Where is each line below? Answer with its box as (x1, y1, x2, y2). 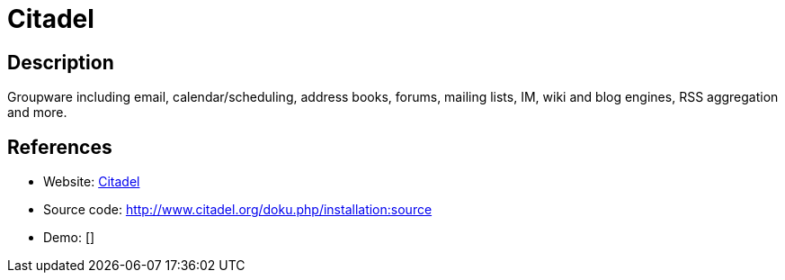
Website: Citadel (43, 174, 140, 190)
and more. (7, 104, 67, 121)
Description (7, 50, 114, 74)
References (7, 135, 112, 158)
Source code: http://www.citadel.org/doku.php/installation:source (43, 202, 433, 218)
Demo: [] (43, 230, 95, 246)
